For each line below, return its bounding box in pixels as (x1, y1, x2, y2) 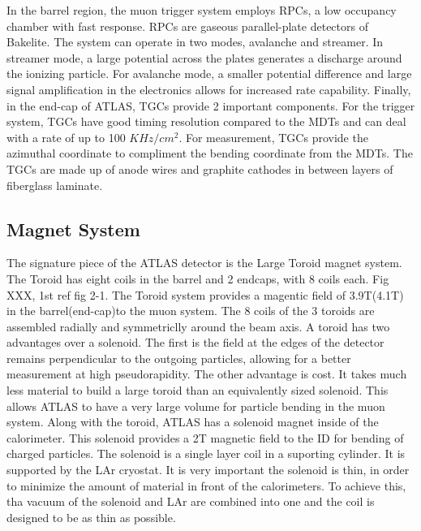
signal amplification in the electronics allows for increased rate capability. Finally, (6, 80, 411, 97)
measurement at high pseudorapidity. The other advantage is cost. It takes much (6, 365, 407, 382)
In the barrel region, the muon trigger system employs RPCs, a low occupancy (6, 2, 397, 18)
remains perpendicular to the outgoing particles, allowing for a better (6, 349, 351, 366)
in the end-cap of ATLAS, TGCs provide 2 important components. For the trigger (6, 97, 415, 114)
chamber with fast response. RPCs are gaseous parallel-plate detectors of (6, 17, 368, 34)
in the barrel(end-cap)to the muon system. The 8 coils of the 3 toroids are (6, 302, 375, 319)
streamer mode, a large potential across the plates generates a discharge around (6, 49, 402, 66)
